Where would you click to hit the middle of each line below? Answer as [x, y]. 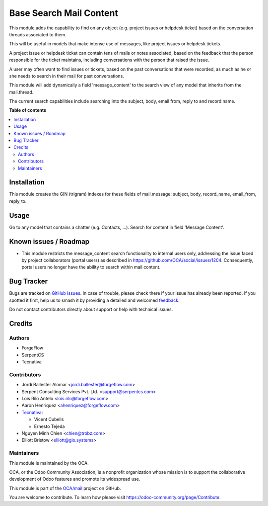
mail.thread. [21, 92]
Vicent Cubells [49, 420]
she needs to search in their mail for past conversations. [67, 76]
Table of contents [28, 110]
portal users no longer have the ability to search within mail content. [91, 267]
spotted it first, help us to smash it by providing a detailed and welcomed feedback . [94, 300]
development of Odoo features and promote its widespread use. [75, 479]
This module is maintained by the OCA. [49, 463]
